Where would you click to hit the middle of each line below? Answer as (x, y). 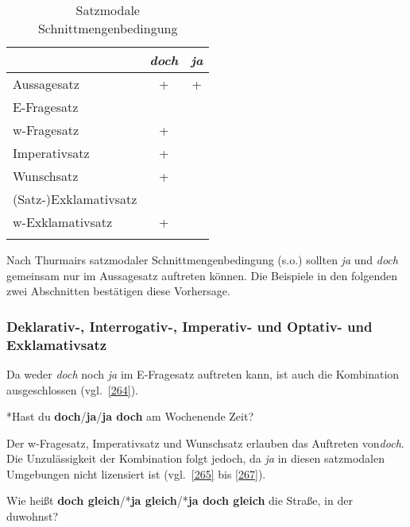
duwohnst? (33, 516)
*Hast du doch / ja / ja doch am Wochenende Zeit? (130, 416)
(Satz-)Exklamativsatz (75, 199)
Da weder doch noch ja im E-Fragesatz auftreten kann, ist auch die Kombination (203, 373)
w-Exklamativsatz (63, 222)
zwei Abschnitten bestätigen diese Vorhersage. (118, 291)
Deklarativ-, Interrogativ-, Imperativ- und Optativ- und (190, 326)
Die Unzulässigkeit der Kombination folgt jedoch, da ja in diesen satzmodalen (195, 458)
